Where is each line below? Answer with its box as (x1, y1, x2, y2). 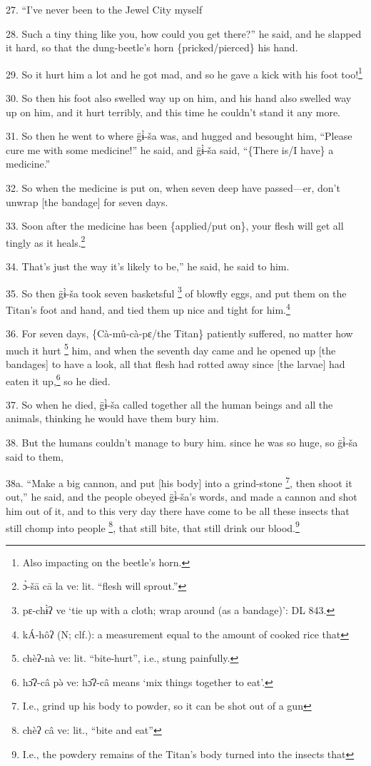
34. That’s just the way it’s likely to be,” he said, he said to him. (6, 259, 290, 274)
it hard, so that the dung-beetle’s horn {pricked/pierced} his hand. (6, 40, 298, 55)
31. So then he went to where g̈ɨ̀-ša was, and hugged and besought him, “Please (6, 128, 352, 143)
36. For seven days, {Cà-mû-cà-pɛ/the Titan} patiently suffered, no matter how (6, 326, 353, 341)
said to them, (6, 449, 63, 464)
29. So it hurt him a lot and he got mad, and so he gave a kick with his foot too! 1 (6, 64, 362, 81)
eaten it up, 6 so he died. (6, 371, 111, 388)
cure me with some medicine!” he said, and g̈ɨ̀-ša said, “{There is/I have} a (6, 142, 334, 157)
